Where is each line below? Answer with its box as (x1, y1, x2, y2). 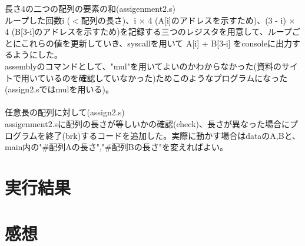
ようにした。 (12, 48, 62, 61)
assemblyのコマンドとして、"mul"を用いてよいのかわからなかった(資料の (5, 59, 281, 72)
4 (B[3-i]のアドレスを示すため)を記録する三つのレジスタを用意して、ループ (5, 25, 292, 38)
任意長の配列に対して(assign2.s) (5, 106, 125, 118)
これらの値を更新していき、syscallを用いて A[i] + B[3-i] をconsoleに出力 (21, 36, 292, 49)
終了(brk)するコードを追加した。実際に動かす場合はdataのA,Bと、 (45, 129, 301, 141)
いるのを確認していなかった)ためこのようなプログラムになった (45, 71, 288, 84)
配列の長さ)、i (81, 14, 137, 26)
